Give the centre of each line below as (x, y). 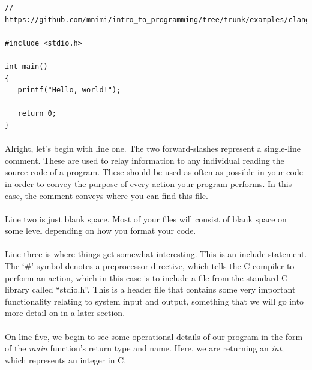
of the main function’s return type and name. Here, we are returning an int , (145, 348)
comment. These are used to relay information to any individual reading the (145, 160)
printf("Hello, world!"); (69, 90)
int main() (26, 66)
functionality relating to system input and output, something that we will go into (154, 301)
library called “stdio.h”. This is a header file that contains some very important (150, 289)
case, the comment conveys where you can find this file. (106, 195)
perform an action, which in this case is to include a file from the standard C (146, 277)
